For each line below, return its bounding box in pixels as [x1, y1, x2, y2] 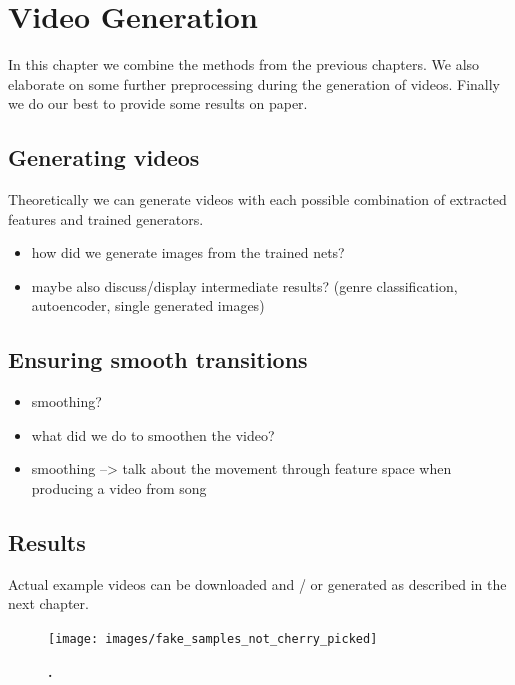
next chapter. [8, 593, 89, 614]
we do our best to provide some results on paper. [8, 93, 308, 114]
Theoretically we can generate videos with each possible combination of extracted [8, 189, 507, 210]
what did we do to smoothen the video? [31, 424, 275, 445]
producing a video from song [31, 478, 207, 499]
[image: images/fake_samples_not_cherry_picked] [48, 632, 378, 647]
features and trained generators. [8, 208, 204, 229]
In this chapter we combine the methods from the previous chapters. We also [8, 54, 480, 75]
